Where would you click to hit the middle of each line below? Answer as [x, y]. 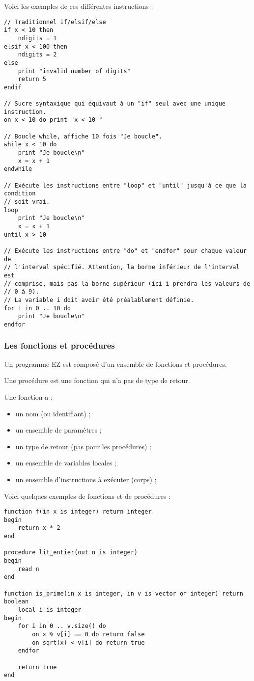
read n [28, 569]
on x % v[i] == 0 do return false [88, 634]
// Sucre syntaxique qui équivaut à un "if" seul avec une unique [115, 104]
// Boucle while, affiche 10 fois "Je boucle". [83, 136]
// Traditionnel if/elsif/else [55, 22]
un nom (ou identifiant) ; [53, 413]
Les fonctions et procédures [59, 345]
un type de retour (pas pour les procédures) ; [83, 446]
